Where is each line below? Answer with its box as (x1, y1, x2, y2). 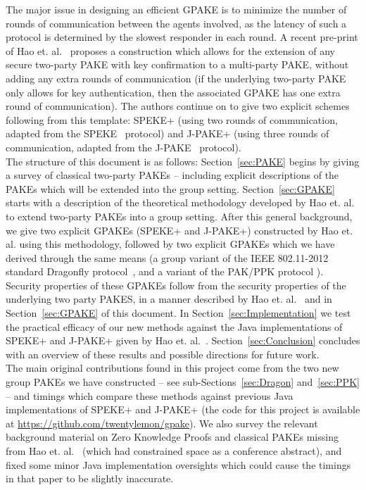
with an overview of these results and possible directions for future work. (6, 346, 320, 361)
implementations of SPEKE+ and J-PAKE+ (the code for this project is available (6, 402, 360, 417)
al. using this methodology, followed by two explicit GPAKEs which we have (6, 237, 335, 251)
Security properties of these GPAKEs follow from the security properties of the (6, 277, 346, 292)
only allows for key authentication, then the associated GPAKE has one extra (6, 84, 341, 99)
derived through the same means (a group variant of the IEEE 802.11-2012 (6, 250, 329, 265)
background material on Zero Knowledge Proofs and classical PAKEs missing (6, 429, 339, 444)
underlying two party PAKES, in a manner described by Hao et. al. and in (6, 291, 332, 306)
